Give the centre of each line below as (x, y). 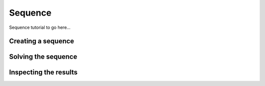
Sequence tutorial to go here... (40, 27)
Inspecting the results (43, 73)
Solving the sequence (43, 57)
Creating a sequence (42, 41)
